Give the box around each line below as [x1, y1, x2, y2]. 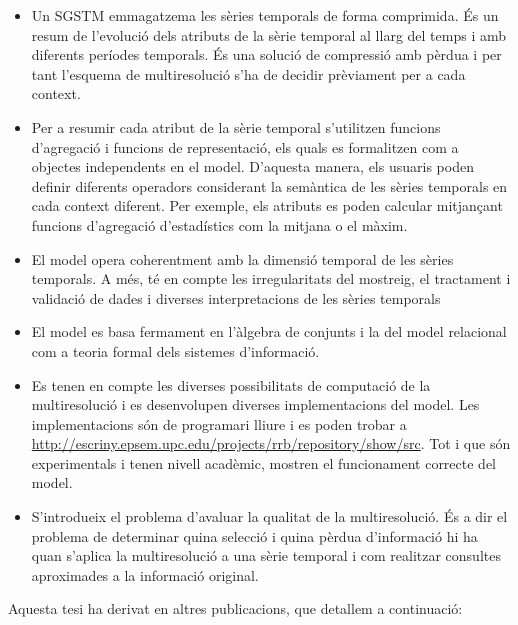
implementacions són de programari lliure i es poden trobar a [31, 413, 407, 434]
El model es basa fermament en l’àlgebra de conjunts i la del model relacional [31, 321, 507, 342]
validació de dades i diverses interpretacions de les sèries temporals [31, 287, 441, 308]
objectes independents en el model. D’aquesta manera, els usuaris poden [31, 156, 474, 177]
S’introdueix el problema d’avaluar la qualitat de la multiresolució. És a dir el [31, 506, 508, 527]
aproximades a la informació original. [31, 564, 259, 585]
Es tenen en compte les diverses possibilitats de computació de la [31, 374, 431, 395]
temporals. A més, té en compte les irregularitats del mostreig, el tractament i [31, 268, 511, 289]
